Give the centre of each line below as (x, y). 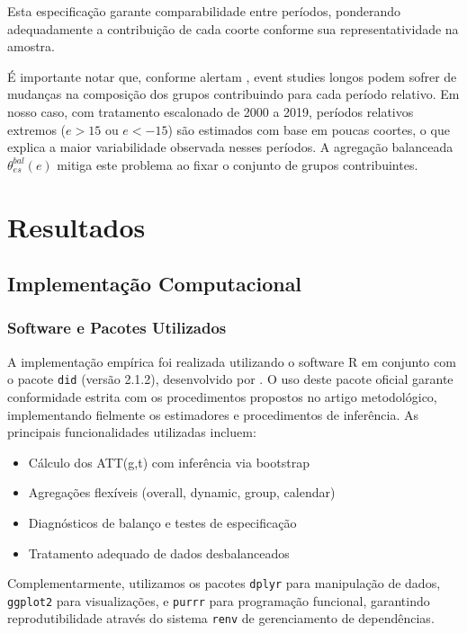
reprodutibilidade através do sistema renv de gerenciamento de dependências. (221, 618)
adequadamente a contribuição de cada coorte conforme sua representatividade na (233, 28)
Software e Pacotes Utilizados (117, 328)
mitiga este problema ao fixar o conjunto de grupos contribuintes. (238, 164)
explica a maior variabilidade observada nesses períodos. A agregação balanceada (230, 147)
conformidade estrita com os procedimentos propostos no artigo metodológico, (222, 396)
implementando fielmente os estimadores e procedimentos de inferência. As (213, 414)
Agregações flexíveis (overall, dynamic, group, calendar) (182, 492)
